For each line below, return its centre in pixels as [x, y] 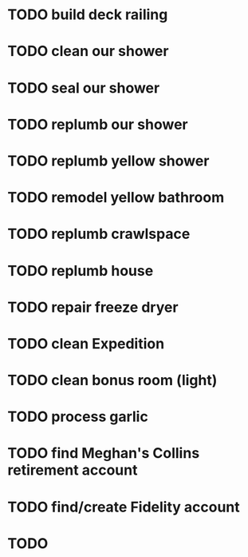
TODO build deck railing [88, 15]
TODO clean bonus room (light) [112, 380]
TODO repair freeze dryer [93, 307]
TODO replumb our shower [98, 124]
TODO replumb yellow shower [108, 161]
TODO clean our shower [88, 52]
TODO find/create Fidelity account [124, 507]
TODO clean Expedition [86, 343]
